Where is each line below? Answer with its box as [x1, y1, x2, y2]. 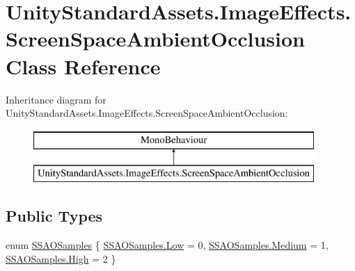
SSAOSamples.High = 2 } [6, 251, 116, 265]
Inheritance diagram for [6, 92, 106, 106]
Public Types [6, 205, 103, 227]
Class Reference [6, 51, 161, 80]
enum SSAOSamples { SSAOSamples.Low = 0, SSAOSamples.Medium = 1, [6, 238, 329, 252]
